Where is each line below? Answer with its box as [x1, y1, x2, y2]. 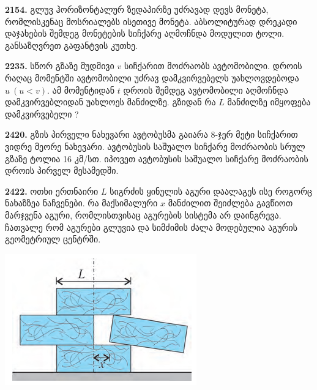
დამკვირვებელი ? [5, 107, 79, 120]
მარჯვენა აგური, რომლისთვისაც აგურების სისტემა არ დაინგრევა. [5, 208, 282, 221]
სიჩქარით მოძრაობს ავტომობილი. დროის [124, 59, 302, 72]
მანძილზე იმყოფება [227, 96, 311, 108]
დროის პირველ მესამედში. [5, 164, 119, 177]
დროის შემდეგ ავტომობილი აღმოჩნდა [123, 83, 288, 96]
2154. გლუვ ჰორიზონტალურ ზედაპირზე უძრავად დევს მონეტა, [5, 3, 269, 15]
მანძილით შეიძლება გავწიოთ [168, 197, 293, 209]
